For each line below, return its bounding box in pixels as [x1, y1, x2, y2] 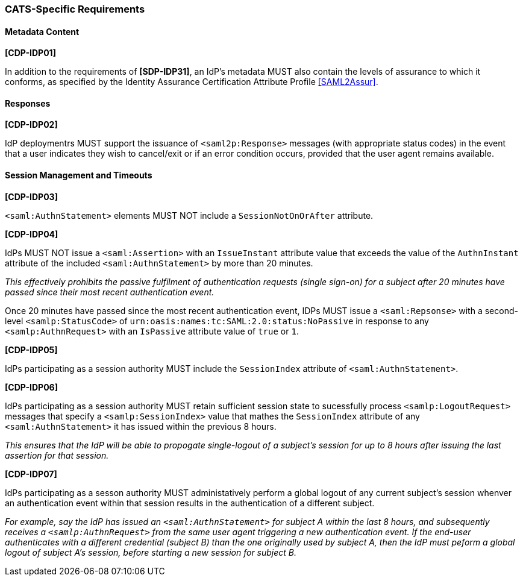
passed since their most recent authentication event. [5, 286, 215, 297]
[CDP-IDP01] [5, 48, 56, 58]
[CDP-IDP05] [5, 344, 58, 355]
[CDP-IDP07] [5, 468, 57, 479]
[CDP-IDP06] [5, 382, 58, 392]
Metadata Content [5, 26, 80, 37]
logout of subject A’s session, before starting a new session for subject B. [5, 547, 297, 557]
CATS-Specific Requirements [5, 3, 145, 15]
